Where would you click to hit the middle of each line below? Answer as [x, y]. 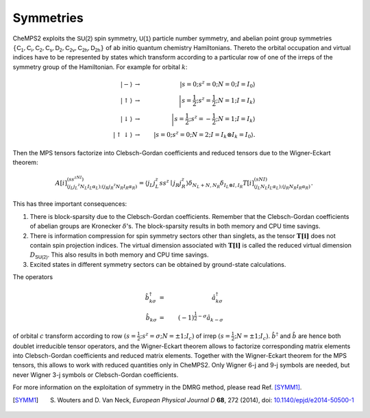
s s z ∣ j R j [170, 183]
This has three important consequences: [70, 204]
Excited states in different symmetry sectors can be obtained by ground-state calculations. [158, 264]
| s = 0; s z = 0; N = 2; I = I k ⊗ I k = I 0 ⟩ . [205, 135]
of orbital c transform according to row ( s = [74, 336]
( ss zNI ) [75, 179]
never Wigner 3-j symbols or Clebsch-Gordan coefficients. [96, 375]
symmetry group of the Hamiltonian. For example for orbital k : [100, 67]
